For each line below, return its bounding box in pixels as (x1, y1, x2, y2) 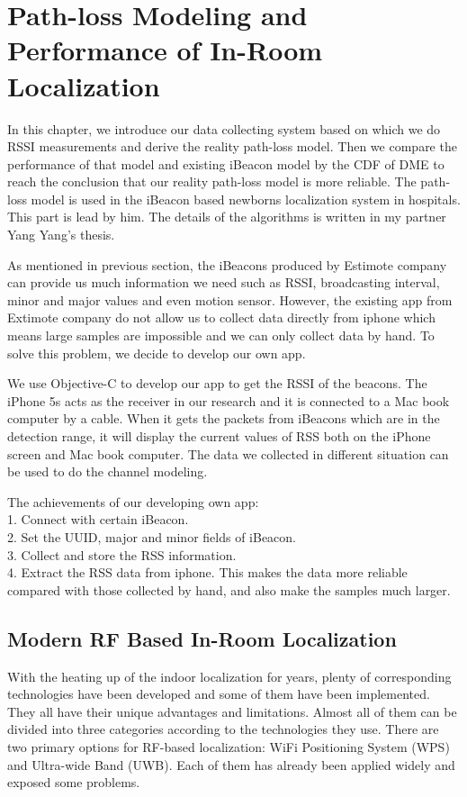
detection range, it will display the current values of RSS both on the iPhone (7, 427, 431, 445)
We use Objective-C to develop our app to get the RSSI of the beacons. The (7, 374, 427, 393)
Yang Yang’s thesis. (7, 225, 115, 244)
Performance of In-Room (7, 32, 323, 68)
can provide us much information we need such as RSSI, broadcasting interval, (7, 273, 440, 292)
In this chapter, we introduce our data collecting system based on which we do (7, 119, 441, 138)
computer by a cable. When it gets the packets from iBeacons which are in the (7, 409, 440, 428)
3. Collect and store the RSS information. (7, 545, 237, 564)
